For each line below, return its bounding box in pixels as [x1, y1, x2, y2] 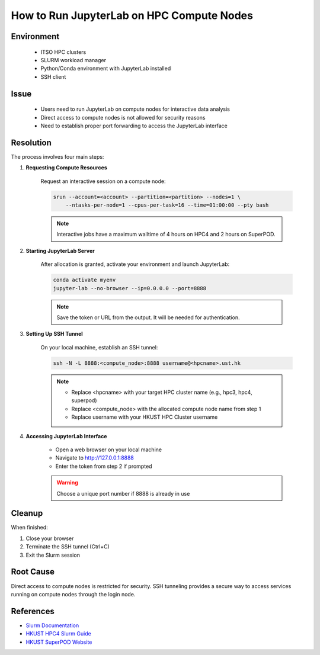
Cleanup [11, 508, 43, 518]
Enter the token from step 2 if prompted [55, 463, 152, 470]
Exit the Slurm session [25, 551, 80, 558]
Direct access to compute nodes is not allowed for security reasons [40, 114, 206, 121]
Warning [56, 479, 78, 486]
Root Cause [11, 567, 55, 577]
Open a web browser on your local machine [55, 446, 162, 453]
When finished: [11, 524, 49, 531]
